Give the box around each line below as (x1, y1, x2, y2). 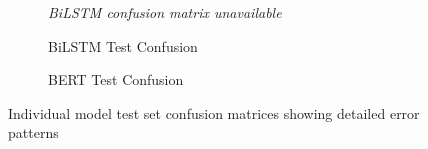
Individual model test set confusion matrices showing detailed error (8, 102, 420, 123)
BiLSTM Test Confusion (48, 35, 198, 56)
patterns (8, 122, 59, 143)
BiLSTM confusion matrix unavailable (48, 2, 282, 22)
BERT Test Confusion (48, 69, 184, 90)
